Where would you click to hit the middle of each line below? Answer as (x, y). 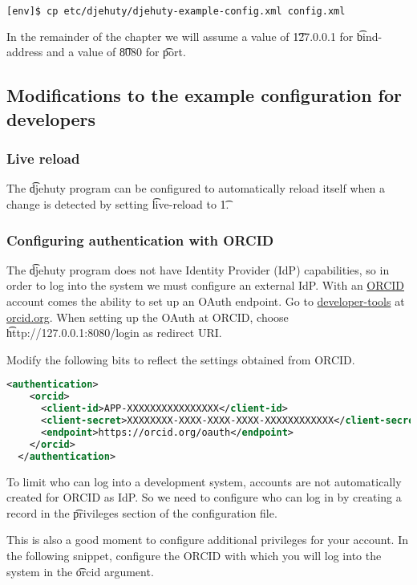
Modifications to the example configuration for (204, 95)
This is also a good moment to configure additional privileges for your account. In (207, 540)
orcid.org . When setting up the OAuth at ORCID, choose (148, 317)
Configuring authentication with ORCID (140, 240)
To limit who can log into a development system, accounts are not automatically (204, 481)
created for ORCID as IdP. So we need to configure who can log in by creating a (204, 497)
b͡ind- (369, 36)
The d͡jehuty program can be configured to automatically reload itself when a (196, 188)
